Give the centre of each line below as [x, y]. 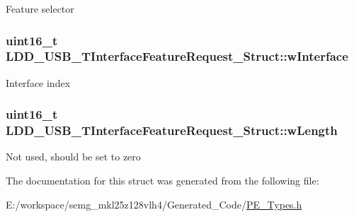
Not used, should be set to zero [73, 157]
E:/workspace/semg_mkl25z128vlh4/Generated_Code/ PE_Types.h [154, 204]
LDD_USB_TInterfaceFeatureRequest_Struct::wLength [172, 130]
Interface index [38, 82]
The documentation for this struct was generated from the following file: [162, 181]
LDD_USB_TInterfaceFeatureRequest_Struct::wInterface [177, 56]
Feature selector [40, 8]
